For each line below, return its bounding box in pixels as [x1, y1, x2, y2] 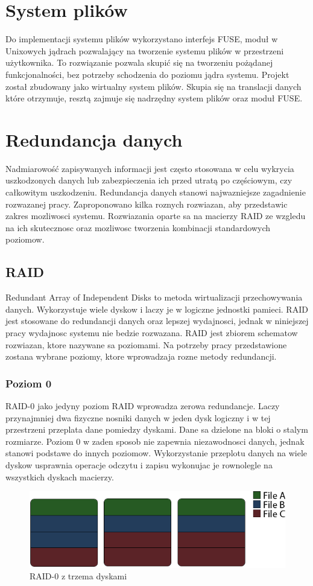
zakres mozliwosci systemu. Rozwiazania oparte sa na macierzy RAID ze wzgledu [5, 209, 306, 222]
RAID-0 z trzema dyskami [30, 570, 127, 582]
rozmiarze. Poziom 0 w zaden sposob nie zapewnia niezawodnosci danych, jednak [5, 435, 305, 447]
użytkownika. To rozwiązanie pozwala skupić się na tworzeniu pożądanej [5, 56, 273, 69]
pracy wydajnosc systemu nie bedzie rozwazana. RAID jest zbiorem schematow [5, 326, 298, 339]
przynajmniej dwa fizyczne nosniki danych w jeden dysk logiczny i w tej [5, 411, 271, 424]
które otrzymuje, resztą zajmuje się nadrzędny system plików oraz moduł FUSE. [5, 92, 303, 104]
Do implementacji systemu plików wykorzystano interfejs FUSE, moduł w [5, 33, 278, 45]
